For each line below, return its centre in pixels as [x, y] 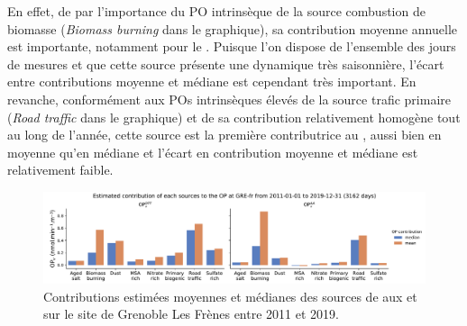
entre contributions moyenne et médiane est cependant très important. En [212, 81]
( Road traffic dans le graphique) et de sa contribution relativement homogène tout [234, 117]
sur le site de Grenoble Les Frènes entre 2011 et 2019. [191, 314]
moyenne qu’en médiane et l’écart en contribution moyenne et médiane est [213, 152]
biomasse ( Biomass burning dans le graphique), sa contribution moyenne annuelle [233, 28]
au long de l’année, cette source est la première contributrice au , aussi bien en [224, 135]
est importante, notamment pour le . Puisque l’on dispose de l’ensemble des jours [232, 46]
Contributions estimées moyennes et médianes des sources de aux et [230, 296]
